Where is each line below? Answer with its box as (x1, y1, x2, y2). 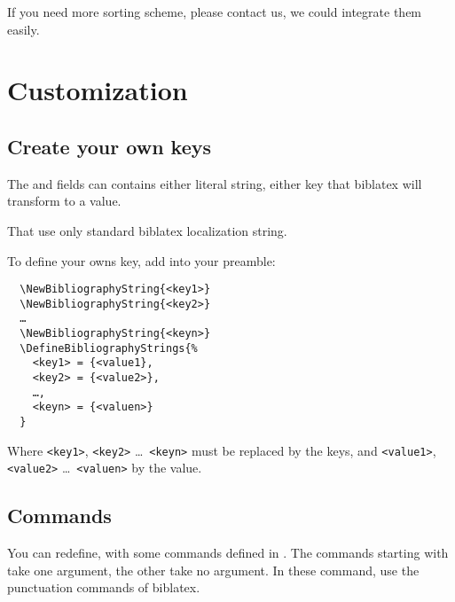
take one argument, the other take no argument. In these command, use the (7, 560, 420, 579)
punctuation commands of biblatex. (7, 578, 200, 597)
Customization (7, 72, 188, 108)
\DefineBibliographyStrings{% (20, 341, 198, 355)
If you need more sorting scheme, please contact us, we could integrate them (7, 3, 422, 20)
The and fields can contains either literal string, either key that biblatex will (7, 174, 422, 192)
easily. (7, 20, 40, 38)
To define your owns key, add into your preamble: (7, 251, 276, 270)
